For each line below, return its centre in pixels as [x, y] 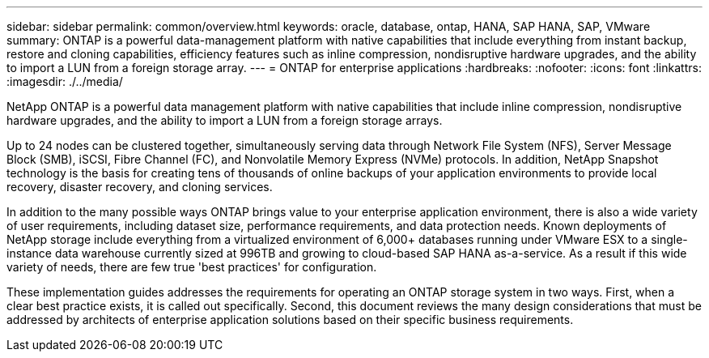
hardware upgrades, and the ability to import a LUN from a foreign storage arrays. [225, 120]
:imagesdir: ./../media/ [65, 81]
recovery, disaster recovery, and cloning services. [140, 187]
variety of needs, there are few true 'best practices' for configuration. [192, 267]
